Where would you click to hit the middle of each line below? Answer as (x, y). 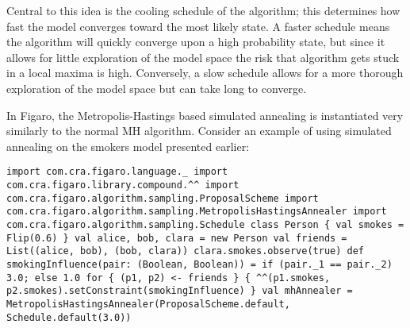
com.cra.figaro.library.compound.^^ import (123, 185)
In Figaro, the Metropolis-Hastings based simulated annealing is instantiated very (205, 115)
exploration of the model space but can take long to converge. (157, 88)
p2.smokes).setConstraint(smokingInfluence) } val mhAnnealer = (180, 291)
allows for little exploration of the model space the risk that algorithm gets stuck (203, 57)
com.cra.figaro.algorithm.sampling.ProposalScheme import (163, 198)
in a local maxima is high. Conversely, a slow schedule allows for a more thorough (205, 73)
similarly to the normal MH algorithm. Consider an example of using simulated (199, 131)
